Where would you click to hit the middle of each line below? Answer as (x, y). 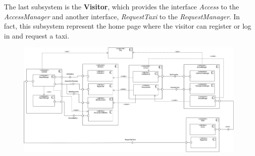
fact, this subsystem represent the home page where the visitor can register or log (128, 26)
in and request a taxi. (37, 35)
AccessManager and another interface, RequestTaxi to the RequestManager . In (122, 16)
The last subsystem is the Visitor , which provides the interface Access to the (122, 6)
